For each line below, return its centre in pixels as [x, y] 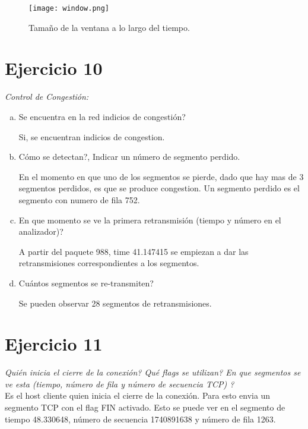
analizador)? [41, 231]
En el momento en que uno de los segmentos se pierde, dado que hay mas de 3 [161, 176]
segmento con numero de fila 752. [79, 199]
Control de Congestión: [47, 97]
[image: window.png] [69, 8]
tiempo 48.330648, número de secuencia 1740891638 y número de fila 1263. [140, 419]
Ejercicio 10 [54, 68]
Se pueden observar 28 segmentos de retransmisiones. [115, 303]
